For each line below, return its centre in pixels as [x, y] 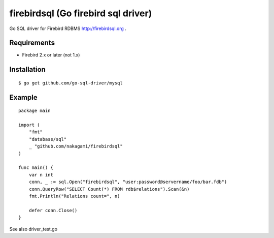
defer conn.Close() [53, 210]
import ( [29, 125]
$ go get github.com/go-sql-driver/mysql [71, 83]
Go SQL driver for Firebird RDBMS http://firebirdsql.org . [68, 28]
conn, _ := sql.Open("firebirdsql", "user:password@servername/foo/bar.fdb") [128, 182]
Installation [27, 69]
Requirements [32, 43]
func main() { [36, 168]
